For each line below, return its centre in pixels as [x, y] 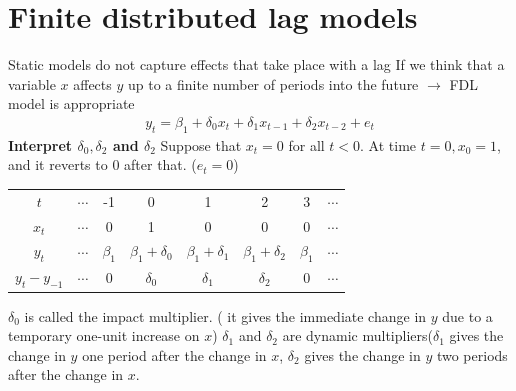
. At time [388, 144]
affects [92, 83]
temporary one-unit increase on [104, 335]
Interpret [40, 144]
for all [306, 144]
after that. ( [160, 164]
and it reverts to [58, 164]
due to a [467, 315]
